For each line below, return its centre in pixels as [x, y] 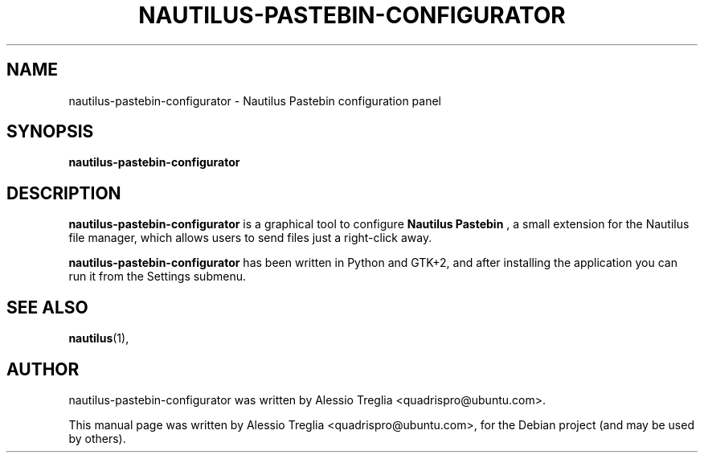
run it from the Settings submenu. [157, 277]
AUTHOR [43, 369]
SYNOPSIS [50, 132]
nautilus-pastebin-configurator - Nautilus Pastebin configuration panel [255, 100]
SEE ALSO [47, 307]
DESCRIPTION [64, 193]
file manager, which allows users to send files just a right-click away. [250, 238]
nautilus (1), [99, 338]
